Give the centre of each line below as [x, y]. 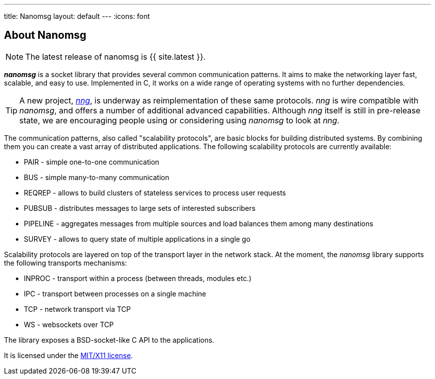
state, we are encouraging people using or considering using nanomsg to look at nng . [180, 120]
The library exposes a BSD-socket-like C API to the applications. [109, 340]
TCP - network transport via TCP [77, 309]
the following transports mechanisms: [66, 263]
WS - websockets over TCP [69, 324]
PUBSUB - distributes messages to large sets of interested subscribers [140, 208]
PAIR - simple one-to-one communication [92, 162]
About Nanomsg [45, 35]
